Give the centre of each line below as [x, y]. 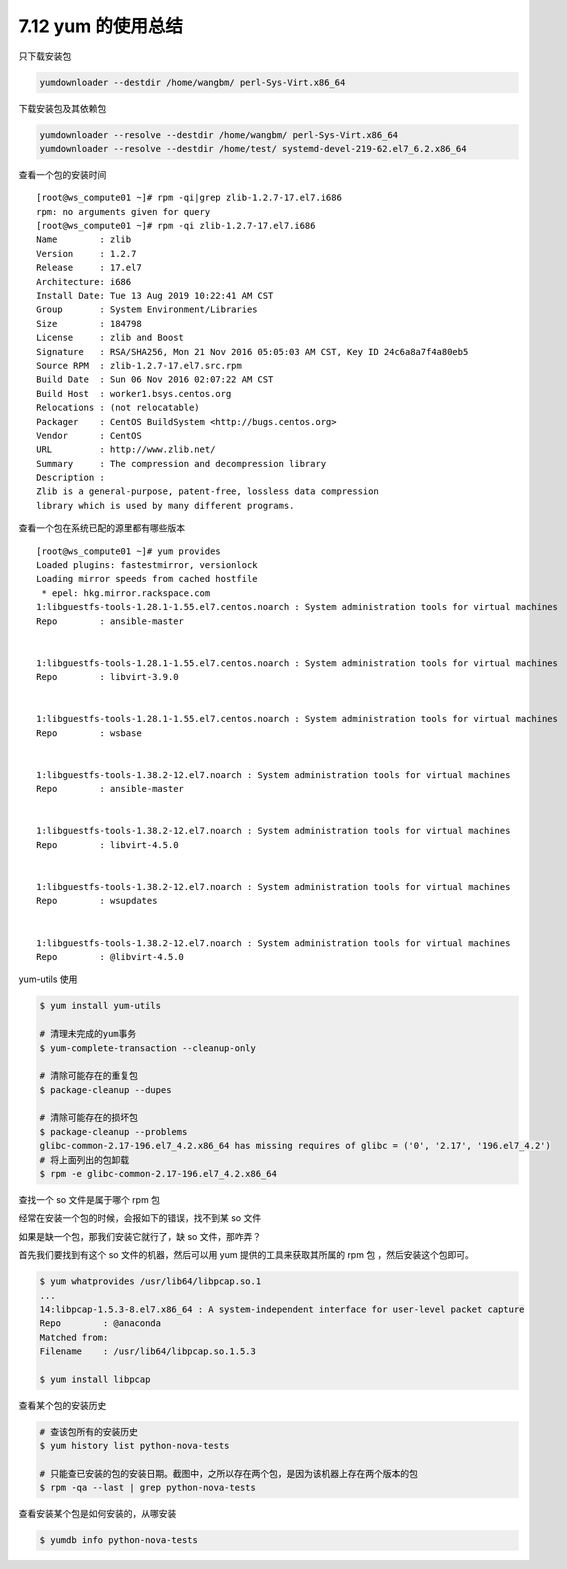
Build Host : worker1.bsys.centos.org [134, 393]
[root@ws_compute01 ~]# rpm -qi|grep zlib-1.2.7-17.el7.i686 [189, 198]
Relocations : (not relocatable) [118, 408]
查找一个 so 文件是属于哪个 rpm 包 [89, 1200]
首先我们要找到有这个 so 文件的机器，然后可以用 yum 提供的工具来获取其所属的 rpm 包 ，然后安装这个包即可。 [246, 1255]
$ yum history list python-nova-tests [134, 1446]
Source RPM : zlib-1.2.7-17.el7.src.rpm [139, 365]
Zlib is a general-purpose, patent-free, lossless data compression [207, 491]
